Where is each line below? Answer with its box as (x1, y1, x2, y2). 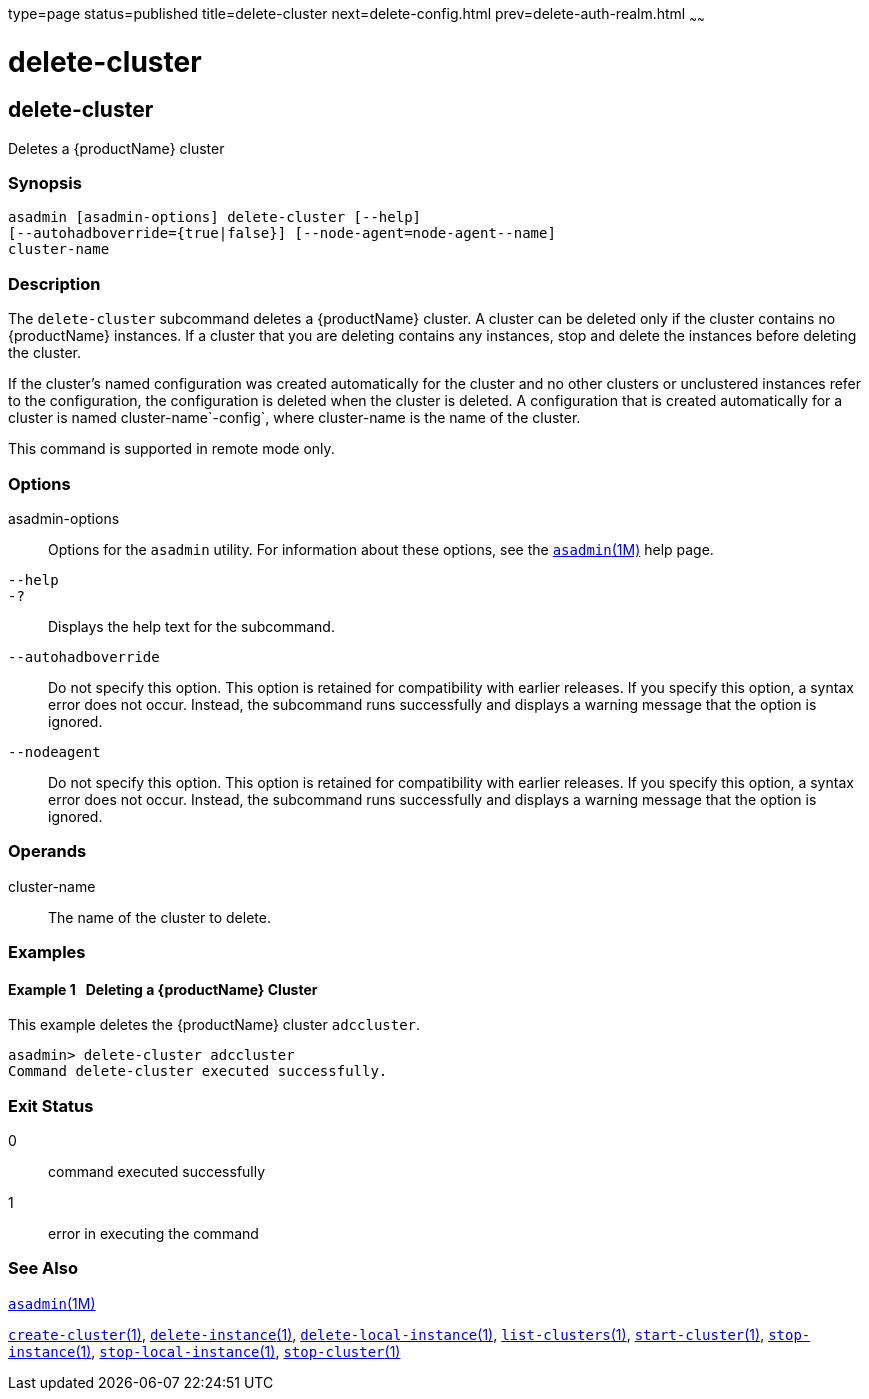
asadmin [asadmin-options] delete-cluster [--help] (8, 209, 422, 226)
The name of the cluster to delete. (48, 908, 271, 926)
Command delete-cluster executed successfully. (8, 1063, 388, 1080)
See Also (8, 1258, 78, 1279)
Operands (8, 841, 87, 862)
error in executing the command (48, 1225, 259, 1243)
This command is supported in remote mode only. (8, 440, 335, 458)
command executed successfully (48, 1163, 266, 1181)
